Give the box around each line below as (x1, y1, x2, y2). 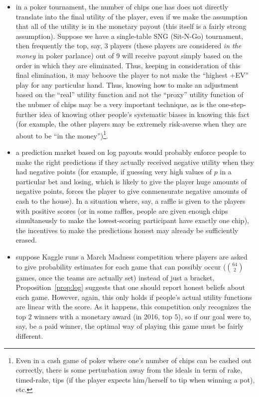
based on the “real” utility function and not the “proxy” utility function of (15, 89, 244, 100)
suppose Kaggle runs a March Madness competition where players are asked (15, 251, 248, 262)
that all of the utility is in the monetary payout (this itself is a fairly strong (15, 21, 247, 31)
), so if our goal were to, (178, 311, 252, 321)
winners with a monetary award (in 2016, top (34, 311, 172, 321)
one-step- (218, 99, 246, 109)
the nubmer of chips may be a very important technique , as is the (15, 99, 216, 109)
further (15, 109, 37, 119)
